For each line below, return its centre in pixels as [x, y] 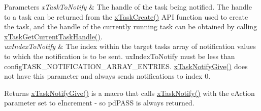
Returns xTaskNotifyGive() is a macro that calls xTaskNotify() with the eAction [129, 93]
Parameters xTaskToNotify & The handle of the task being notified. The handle [128, 7]
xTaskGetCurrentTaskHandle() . [53, 36]
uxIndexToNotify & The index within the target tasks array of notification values [130, 46]
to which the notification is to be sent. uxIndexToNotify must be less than [120, 56]
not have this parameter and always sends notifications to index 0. [107, 76]
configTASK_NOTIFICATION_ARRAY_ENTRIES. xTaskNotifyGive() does [126, 66]
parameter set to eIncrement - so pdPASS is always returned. [99, 103]
